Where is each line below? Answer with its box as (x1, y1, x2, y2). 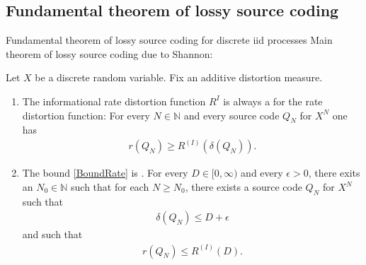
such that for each (71, 179, 149, 194)
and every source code (183, 107, 280, 122)
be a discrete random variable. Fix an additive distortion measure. (35, 70, 323, 85)
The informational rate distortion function (22, 93, 206, 108)
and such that (22, 227, 83, 242)
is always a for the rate (223, 93, 323, 108)
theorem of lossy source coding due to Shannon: (6, 46, 213, 61)
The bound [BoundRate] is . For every (22, 165, 188, 180)
